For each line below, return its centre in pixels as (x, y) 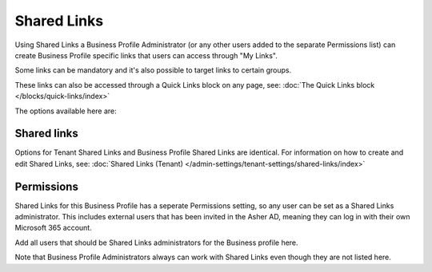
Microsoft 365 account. (53, 228)
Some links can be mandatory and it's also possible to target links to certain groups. (153, 70)
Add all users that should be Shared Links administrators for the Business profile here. (157, 242)
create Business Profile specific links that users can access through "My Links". (146, 55)
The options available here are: (66, 111)
